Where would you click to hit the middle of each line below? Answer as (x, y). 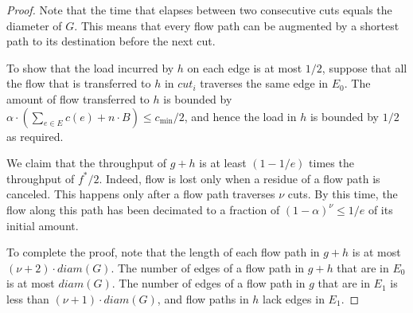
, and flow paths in (203, 298)
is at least (223, 163)
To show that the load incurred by (90, 67)
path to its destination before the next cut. (111, 41)
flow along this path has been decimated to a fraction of (143, 209)
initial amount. (43, 225)
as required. (35, 136)
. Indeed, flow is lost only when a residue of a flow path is (240, 178)
